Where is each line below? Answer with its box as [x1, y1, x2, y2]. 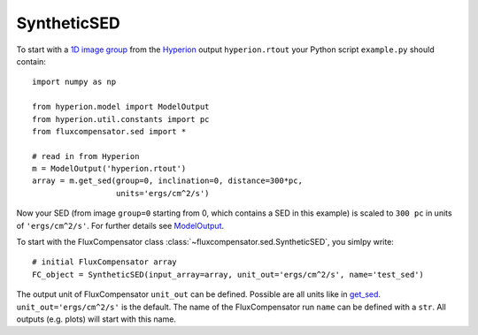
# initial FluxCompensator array [32, 257, 177, 267]
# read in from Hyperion [32, 151, 140, 161]
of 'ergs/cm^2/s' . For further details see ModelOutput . [16, 220, 225, 231]
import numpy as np [32, 77, 117, 88]
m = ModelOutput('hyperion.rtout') [32, 164, 187, 174]
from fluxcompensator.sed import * [32, 126, 187, 136]
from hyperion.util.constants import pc [32, 114, 210, 124]
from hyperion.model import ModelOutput [32, 102, 210, 112]
